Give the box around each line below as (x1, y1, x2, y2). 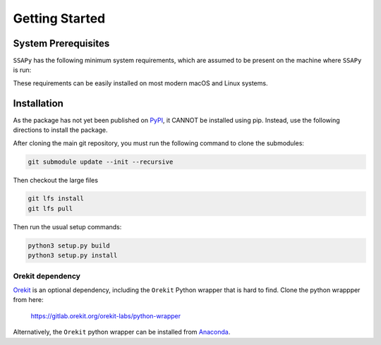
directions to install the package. (13, 126, 109, 134)
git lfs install (28, 195, 85, 202)
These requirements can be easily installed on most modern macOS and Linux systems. (13, 78, 268, 87)
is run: (13, 66, 32, 74)
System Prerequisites (13, 37, 110, 49)
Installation (13, 97, 64, 109)
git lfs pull (28, 205, 73, 212)
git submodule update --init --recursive (28, 157, 174, 166)
